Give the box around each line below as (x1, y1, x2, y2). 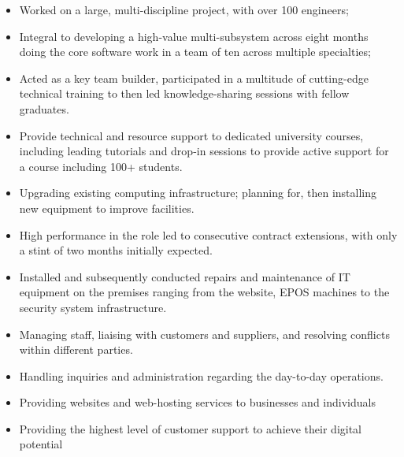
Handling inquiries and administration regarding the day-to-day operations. (19, 367, 384, 384)
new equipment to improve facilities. (19, 199, 195, 216)
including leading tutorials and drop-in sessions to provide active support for (19, 143, 389, 159)
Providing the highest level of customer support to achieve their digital (19, 420, 362, 437)
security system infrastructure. (19, 299, 167, 315)
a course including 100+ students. (19, 158, 183, 174)
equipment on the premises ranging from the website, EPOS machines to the (19, 284, 390, 300)
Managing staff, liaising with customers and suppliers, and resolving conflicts (19, 325, 390, 342)
